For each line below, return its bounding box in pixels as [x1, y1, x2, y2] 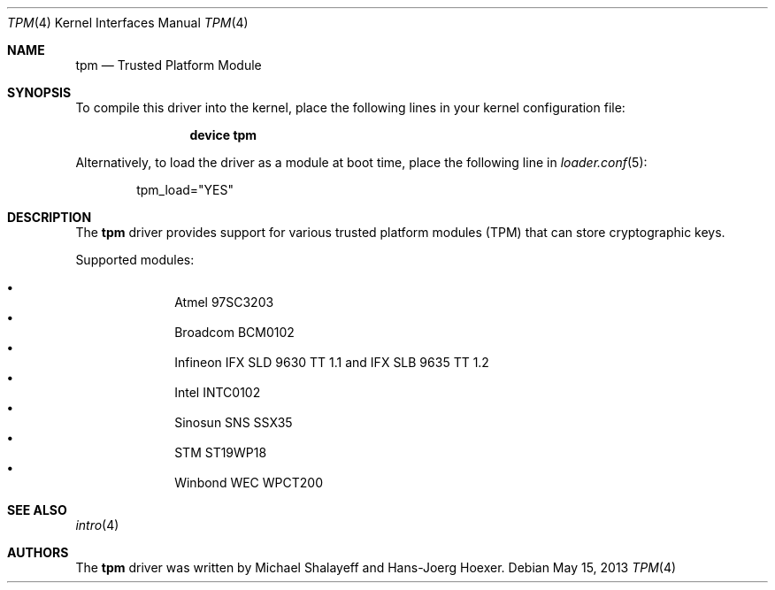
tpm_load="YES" [136, 182, 234, 197]
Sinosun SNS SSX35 [174, 415, 293, 430]
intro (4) [75, 517, 119, 533]
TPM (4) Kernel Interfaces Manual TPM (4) [7, 15, 249, 30]
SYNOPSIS [7, 85, 72, 100]
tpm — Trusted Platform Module [75, 57, 262, 73]
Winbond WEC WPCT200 [174, 475, 323, 490]
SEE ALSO [7, 502, 67, 517]
